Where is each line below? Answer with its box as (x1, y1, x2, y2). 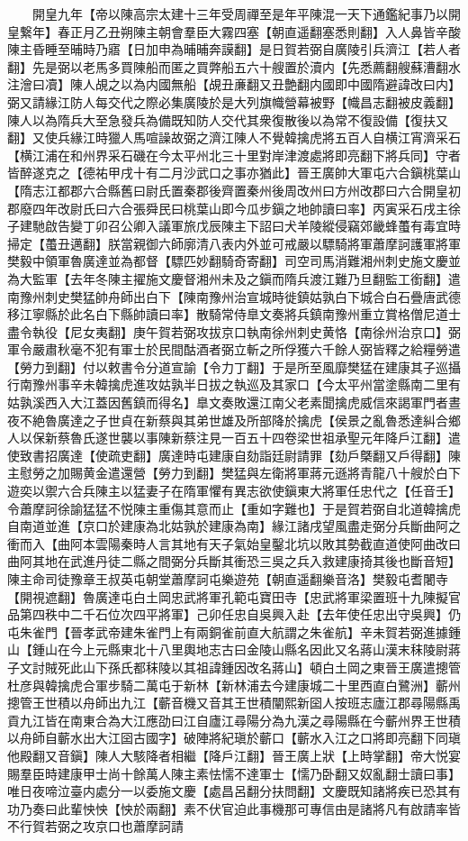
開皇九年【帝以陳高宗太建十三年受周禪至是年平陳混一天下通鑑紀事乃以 (31, 5, 448, 23)
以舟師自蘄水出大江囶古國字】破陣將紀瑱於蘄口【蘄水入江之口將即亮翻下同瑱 (7, 728, 461, 747)
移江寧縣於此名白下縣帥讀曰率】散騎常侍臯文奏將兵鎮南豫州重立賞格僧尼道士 (7, 305, 461, 324)
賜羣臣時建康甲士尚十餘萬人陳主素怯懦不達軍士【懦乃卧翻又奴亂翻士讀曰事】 (7, 763, 461, 782)
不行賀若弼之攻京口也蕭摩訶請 (7, 817, 184, 836)
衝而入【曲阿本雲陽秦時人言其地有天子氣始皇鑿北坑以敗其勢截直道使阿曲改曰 (7, 534, 461, 553)
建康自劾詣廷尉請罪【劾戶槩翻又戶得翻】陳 (208, 445, 461, 464)
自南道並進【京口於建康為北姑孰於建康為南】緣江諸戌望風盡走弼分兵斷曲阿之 (7, 516, 461, 535)
